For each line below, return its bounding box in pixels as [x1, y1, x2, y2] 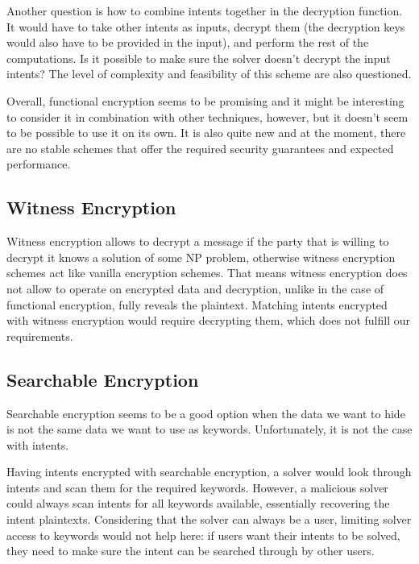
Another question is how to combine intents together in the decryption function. [6, 2, 403, 19]
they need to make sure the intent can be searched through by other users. [6, 542, 375, 559]
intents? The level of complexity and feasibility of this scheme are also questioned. [6, 65, 412, 82]
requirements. [6, 327, 73, 344]
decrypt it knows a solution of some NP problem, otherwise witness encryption [6, 248, 396, 265]
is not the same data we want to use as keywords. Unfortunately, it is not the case [6, 421, 413, 438]
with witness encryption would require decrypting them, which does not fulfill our [6, 312, 410, 329]
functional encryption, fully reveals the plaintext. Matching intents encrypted [6, 296, 388, 313]
